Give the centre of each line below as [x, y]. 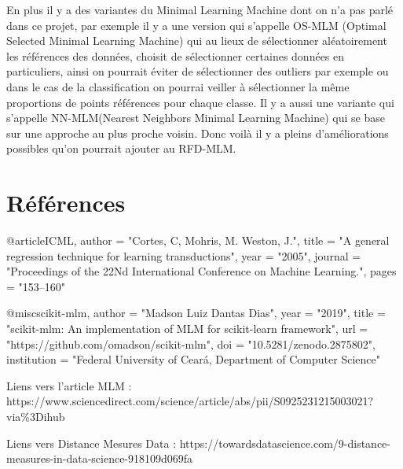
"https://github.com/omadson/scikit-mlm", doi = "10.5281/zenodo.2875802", [191, 343]
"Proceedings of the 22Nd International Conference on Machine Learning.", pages [201, 271]
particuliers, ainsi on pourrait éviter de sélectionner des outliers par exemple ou [198, 71]
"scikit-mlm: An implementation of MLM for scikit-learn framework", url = [187, 329]
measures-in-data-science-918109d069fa [100, 458]
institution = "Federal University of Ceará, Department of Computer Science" [193, 359]
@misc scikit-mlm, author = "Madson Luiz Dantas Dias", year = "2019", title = [196, 313]
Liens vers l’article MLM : [69, 385]
